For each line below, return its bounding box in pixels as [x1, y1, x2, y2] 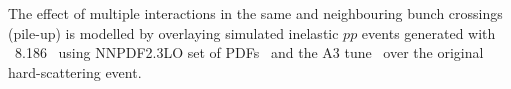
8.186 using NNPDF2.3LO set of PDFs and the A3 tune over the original [14, 42, 484, 63]
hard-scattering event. [8, 61, 142, 82]
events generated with [361, 22, 496, 43]
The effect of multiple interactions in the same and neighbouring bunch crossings [8, 3, 503, 23]
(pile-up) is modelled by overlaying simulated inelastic [8, 22, 339, 43]
